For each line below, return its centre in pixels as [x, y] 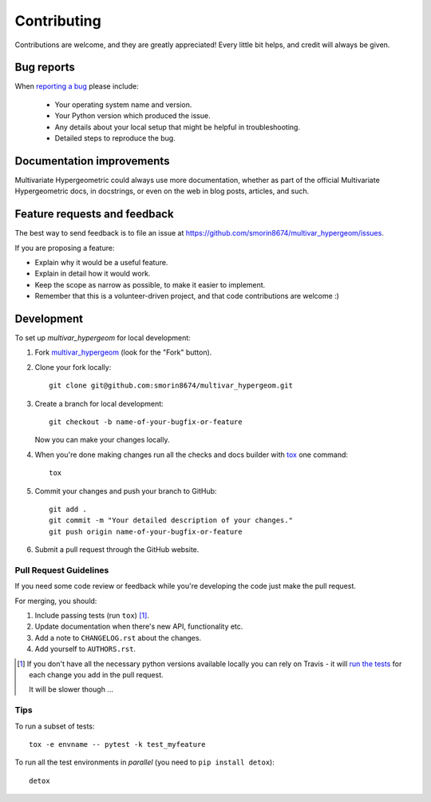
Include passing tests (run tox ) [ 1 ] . [92, 616]
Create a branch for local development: [99, 403]
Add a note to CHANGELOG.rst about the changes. [118, 637]
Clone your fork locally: [73, 367]
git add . [68, 509]
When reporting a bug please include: [77, 86]
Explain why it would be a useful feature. [101, 262]
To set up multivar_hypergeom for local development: [103, 338]
